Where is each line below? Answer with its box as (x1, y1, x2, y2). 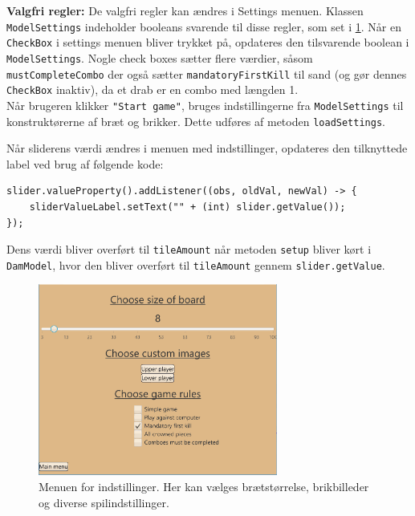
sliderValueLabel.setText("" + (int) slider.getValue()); (29, 201, 346, 213)
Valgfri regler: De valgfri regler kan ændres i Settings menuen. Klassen (6, 2, 364, 18)
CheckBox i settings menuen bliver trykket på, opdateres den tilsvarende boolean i (6, 34, 409, 51)
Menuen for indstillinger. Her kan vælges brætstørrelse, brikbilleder (39, 477, 369, 494)
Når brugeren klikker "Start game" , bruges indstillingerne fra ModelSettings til (6, 96, 404, 113)
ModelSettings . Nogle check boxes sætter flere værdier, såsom (6, 49, 313, 66)
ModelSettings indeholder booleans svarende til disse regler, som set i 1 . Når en (6, 18, 401, 35)
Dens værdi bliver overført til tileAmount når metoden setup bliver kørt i (6, 241, 372, 258)
